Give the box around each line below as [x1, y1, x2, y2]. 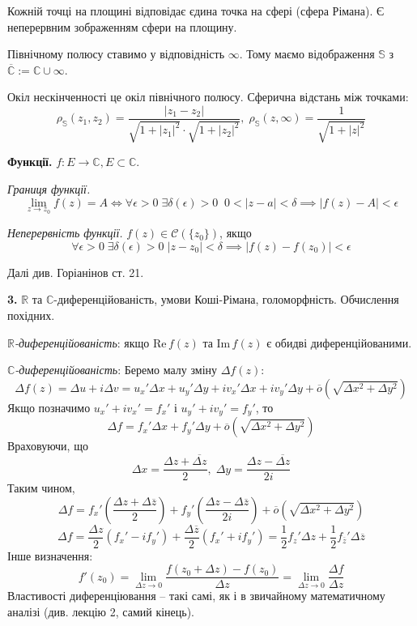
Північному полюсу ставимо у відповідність [7, 45, 225, 62]
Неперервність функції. [7, 224, 123, 241]
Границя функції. [7, 181, 91, 198]
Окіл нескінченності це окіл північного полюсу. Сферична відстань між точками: [7, 88, 409, 105]
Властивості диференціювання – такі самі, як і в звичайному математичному [7, 587, 385, 604]
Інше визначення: [7, 547, 93, 564]
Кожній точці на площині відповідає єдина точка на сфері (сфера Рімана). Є [7, 2, 385, 19]
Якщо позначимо [7, 398, 91, 415]
